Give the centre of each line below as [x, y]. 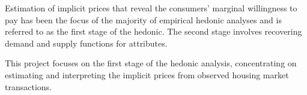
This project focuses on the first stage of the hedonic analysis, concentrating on [151, 63]
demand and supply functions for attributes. [86, 43]
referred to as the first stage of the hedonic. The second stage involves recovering [153, 31]
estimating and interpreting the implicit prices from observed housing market [147, 74]
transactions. [28, 86]
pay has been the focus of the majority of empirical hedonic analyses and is [143, 19]
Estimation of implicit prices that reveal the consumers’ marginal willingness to [151, 8]
